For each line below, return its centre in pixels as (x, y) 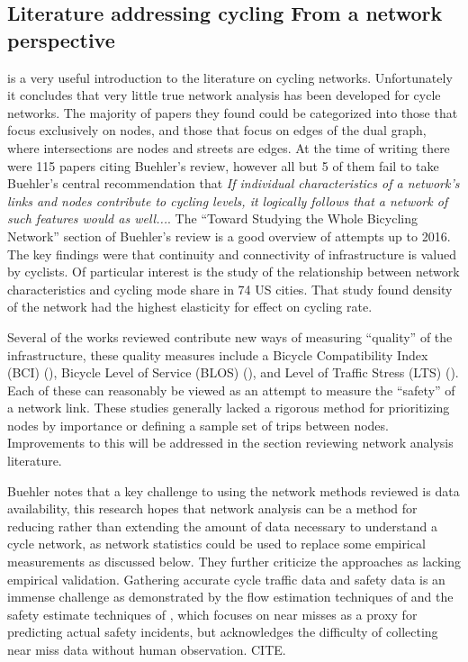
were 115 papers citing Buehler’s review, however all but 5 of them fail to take (223, 165)
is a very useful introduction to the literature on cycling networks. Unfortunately (230, 77)
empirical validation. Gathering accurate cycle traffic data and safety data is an (226, 579)
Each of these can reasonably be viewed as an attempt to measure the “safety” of (231, 390)
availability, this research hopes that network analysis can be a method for (212, 508)
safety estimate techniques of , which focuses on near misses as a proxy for (212, 614)
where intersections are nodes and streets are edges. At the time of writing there (229, 147)
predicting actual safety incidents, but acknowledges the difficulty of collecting (223, 632)
